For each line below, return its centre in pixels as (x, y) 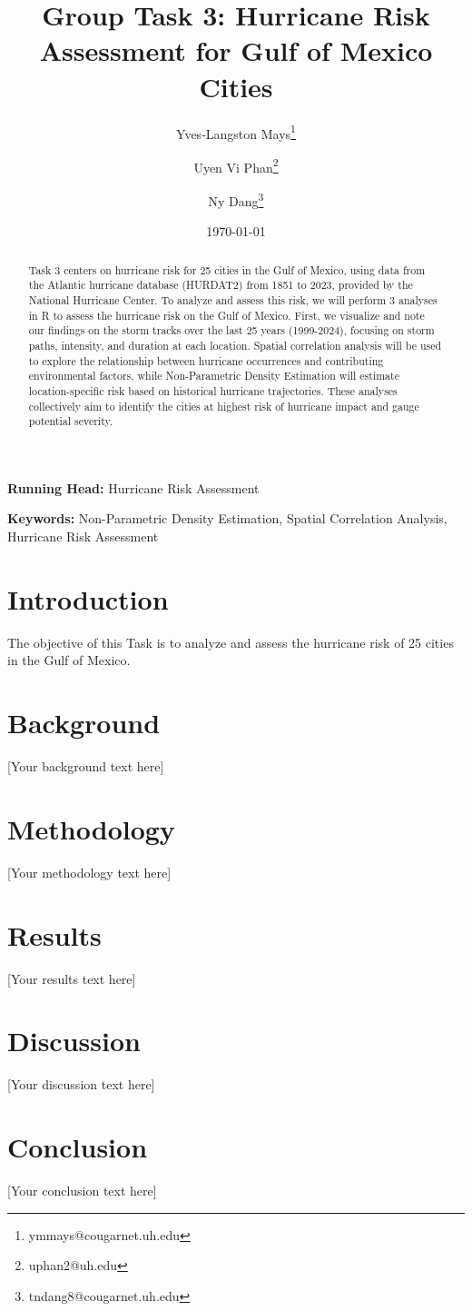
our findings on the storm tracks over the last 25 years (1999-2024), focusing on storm (231, 330)
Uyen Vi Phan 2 (236, 165)
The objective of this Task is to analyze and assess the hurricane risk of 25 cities (231, 642)
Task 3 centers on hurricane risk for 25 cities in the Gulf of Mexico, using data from (227, 269)
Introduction (88, 598)
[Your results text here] (72, 978)
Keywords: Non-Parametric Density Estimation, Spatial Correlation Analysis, (227, 518)
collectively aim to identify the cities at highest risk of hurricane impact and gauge (224, 406)
